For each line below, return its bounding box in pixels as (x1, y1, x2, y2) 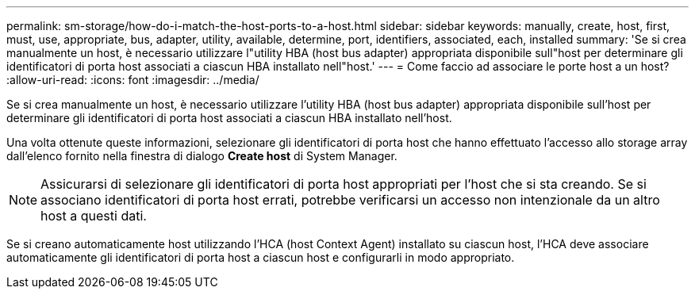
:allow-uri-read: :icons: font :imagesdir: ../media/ (6, 73, 259, 86)
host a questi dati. (40, 208, 147, 224)
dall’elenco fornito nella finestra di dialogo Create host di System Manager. (6, 149, 397, 163)
